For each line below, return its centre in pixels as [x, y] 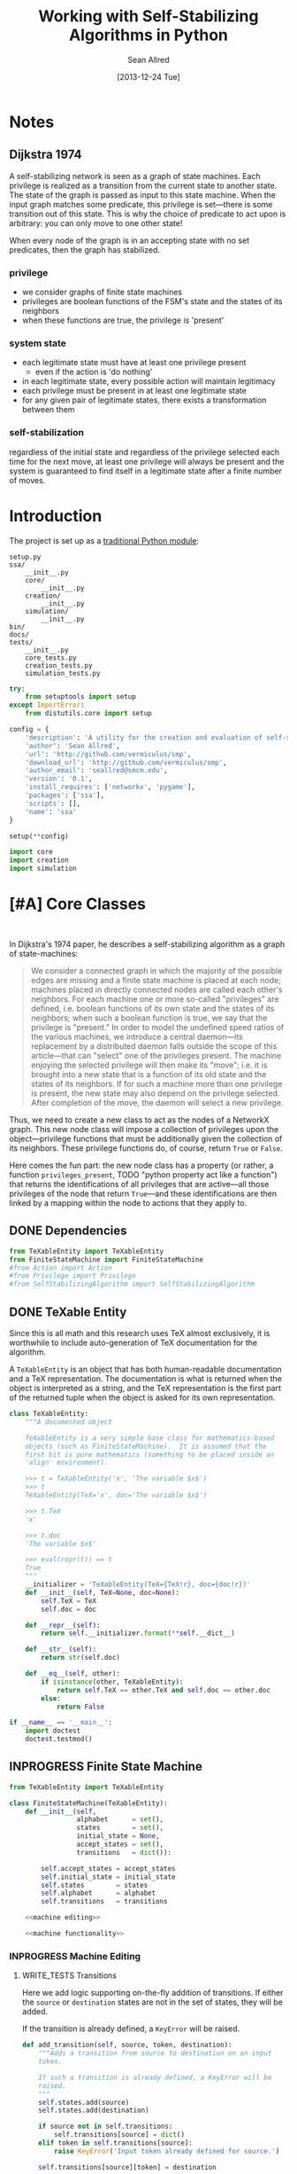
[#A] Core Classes [78, 904]
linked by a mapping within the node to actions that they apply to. [128, 1203]
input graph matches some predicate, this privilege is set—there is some [141, 204]
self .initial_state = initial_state [108, 1877]
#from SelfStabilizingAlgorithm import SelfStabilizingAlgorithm [132, 1284]
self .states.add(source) [84, 2102]
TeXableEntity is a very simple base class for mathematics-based [150, 1438]
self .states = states [95, 1885]
